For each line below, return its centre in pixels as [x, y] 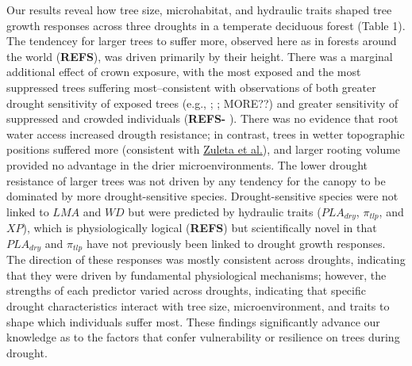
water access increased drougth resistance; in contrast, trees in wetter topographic [206, 133]
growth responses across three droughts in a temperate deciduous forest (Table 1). [206, 25]
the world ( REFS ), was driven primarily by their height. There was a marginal [200, 56]
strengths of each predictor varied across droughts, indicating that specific [186, 290]
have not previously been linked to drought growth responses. [236, 243]
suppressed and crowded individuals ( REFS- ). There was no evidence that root [202, 118]
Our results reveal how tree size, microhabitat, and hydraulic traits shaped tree [199, 10]
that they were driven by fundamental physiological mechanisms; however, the [196, 274]
